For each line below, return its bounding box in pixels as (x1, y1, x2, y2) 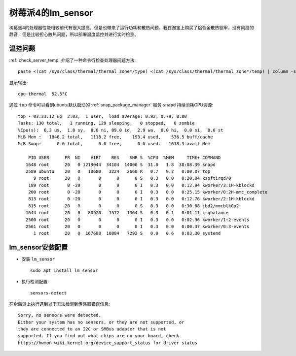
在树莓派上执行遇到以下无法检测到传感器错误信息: (9, 301, 111, 307)
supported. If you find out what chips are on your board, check (18, 333, 180, 339)
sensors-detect (30, 290, 67, 295)
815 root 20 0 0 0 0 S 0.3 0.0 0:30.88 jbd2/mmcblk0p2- (28, 203, 242, 209)
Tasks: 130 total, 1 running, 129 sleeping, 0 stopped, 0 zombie (18, 121, 195, 126)
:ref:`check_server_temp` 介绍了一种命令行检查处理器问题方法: (9, 57, 136, 63)
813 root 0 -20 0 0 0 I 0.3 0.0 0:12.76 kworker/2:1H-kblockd (28, 196, 255, 202)
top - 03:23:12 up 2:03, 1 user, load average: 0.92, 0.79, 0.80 (18, 113, 187, 119)
